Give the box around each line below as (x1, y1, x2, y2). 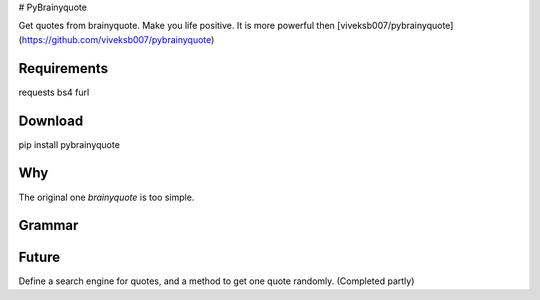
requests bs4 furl (18, 86, 90, 98)
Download (18, 112, 84, 129)
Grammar (18, 217, 79, 234)
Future (18, 249, 61, 266)
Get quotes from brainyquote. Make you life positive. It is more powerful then (18, 20, 335, 32)
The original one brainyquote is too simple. (18, 191, 195, 203)
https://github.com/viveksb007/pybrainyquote (21, 33, 212, 45)
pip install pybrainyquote (18, 138, 120, 150)
